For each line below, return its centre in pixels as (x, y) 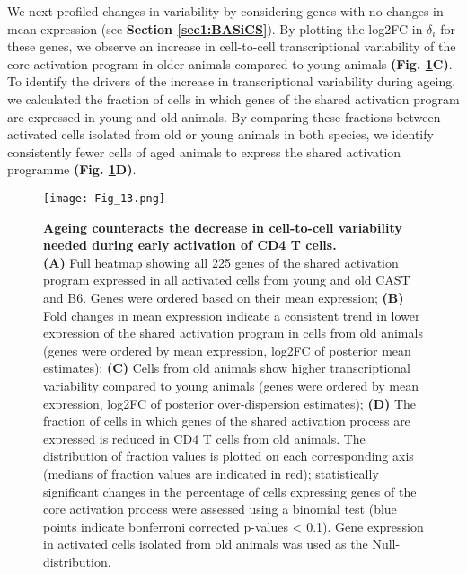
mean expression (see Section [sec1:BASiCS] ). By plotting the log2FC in (215, 28)
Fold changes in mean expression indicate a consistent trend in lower (232, 315)
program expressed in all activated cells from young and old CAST (227, 280)
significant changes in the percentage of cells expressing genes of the (230, 491)
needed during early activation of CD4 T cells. (190, 245)
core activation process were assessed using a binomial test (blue (220, 509)
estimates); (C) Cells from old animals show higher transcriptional (227, 368)
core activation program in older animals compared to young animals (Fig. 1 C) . (230, 63)
